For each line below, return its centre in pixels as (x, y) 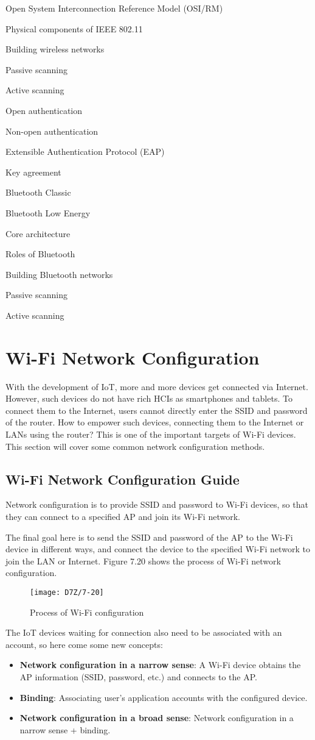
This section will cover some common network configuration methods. (135, 446)
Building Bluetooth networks (59, 274)
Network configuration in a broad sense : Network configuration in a (157, 718)
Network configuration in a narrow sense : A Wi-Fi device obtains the (160, 665)
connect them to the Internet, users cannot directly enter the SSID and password (157, 410)
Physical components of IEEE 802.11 (74, 28)
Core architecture (38, 233)
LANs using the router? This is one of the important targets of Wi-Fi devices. (151, 434)
